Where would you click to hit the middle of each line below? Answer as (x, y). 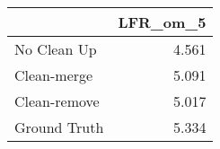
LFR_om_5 (162, 22)
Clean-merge (54, 75)
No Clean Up (56, 49)
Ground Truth (59, 127)
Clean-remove (57, 101)
